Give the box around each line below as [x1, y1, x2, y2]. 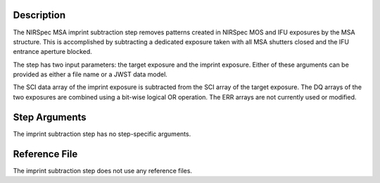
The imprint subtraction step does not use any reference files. [13, 166, 193, 175]
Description [13, 9, 66, 21]
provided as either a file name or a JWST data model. [13, 70, 168, 79]
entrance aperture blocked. [13, 48, 93, 56]
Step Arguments [13, 111, 87, 123]
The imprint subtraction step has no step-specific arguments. [13, 130, 191, 138]
